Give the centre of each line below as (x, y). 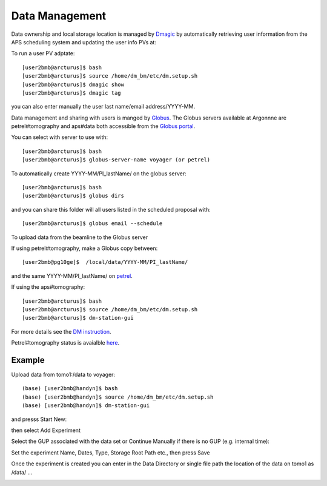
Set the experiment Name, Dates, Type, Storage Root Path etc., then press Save (111, 453)
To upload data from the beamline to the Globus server (80, 237)
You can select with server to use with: (60, 137)
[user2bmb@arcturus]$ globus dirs (73, 196)
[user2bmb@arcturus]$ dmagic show (73, 84)
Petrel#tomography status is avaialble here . (65, 343)
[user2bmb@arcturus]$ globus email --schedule (92, 224)
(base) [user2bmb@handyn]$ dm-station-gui (86, 406)
